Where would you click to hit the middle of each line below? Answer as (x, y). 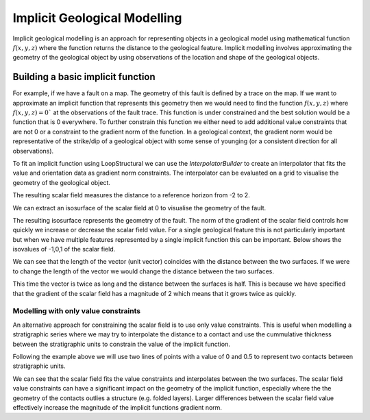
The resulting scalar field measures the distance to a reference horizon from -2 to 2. (131, 195)
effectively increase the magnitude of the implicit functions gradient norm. (118, 407)
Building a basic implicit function (84, 77)
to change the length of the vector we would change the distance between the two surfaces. (143, 271)
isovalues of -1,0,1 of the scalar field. (64, 249)
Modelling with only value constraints (76, 311)
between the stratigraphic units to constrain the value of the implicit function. (122, 344)
